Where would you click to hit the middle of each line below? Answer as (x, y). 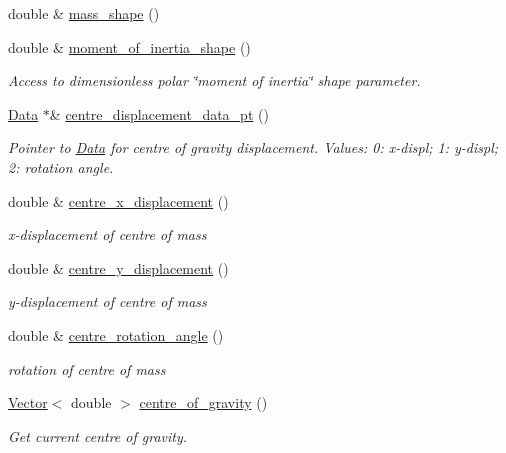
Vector (28, 402)
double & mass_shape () (84, 13)
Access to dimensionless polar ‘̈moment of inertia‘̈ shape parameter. (214, 80)
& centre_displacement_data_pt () (159, 113)
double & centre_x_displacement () (118, 200)
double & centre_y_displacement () (118, 267)
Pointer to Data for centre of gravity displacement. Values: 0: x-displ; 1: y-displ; (253, 147)
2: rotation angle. (61, 166)
